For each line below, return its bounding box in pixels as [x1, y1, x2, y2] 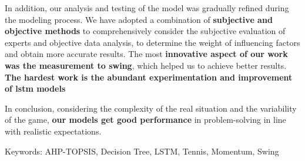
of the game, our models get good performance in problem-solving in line [5, 113, 286, 126]
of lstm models [5, 82, 66, 95]
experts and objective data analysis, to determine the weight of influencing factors [5, 36, 300, 48]
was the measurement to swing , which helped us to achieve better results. [5, 59, 287, 71]
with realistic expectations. [5, 125, 102, 137]
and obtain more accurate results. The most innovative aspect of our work [5, 48, 288, 60]
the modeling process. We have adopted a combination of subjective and [5, 13, 273, 25]
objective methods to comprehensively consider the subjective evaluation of [5, 25, 286, 37]
